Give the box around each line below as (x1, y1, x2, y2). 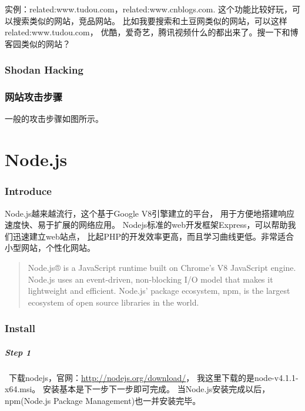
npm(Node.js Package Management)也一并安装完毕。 (5, 394, 201, 406)
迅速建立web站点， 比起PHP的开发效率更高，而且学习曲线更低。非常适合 (12, 230, 294, 242)
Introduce (5, 184, 52, 198)
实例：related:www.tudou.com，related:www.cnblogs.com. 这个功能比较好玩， (5, 3, 292, 15)
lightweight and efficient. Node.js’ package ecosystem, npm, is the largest (28, 284, 290, 297)
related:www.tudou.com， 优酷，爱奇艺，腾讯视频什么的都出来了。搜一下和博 (5, 26, 299, 38)
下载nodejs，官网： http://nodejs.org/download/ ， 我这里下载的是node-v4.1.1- (8, 371, 299, 383)
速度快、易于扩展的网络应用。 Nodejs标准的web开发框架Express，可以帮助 (5, 218, 288, 231)
